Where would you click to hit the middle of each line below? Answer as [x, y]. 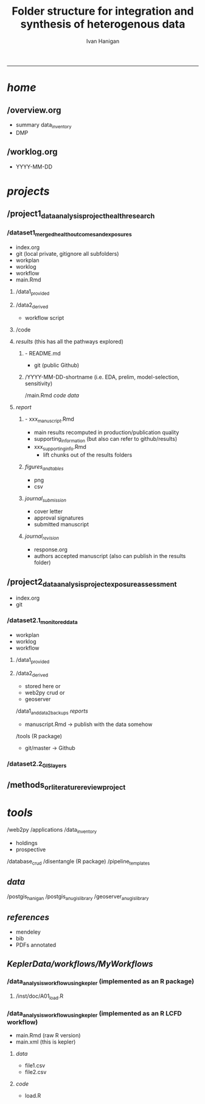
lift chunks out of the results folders [88, 455]
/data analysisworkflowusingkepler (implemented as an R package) [100, 982]
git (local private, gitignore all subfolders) [67, 253]
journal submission [45, 499]
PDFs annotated [36, 945]
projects [28, 191]
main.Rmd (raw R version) [48, 1036]
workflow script [44, 318]
